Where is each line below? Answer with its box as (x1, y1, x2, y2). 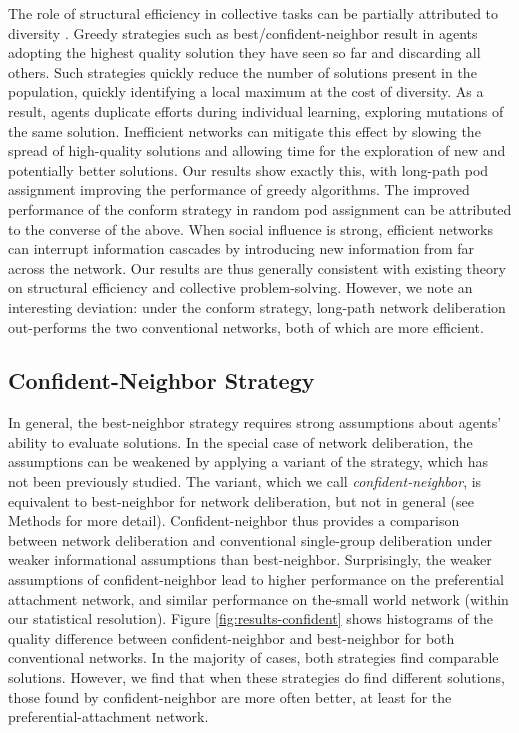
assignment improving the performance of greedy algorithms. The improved (8, 179, 470, 200)
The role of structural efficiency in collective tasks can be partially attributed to (8, 3, 499, 23)
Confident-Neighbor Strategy (8, 365, 315, 396)
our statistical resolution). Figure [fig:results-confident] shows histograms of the (8, 608, 493, 629)
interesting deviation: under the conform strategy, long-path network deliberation (8, 296, 506, 317)
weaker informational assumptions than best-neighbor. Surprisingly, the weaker (8, 549, 492, 570)
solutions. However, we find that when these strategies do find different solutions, (8, 667, 505, 688)
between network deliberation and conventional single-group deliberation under (8, 529, 493, 550)
